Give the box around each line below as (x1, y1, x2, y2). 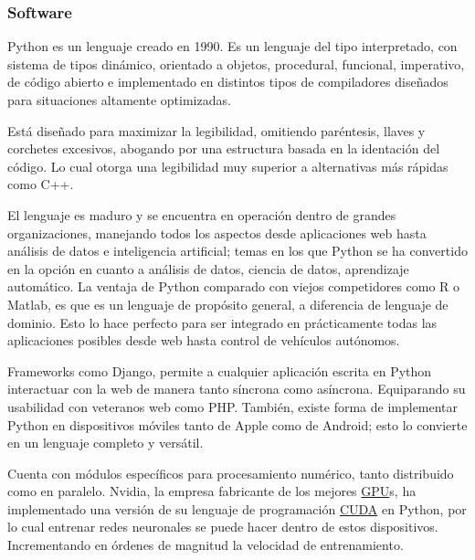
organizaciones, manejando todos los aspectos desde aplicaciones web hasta (7, 223, 427, 242)
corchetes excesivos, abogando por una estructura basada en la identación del (7, 139, 440, 158)
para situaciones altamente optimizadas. (7, 90, 231, 109)
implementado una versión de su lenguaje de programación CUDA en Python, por (7, 499, 467, 518)
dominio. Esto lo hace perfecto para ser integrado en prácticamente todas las (7, 312, 438, 332)
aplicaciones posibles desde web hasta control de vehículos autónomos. (7, 331, 400, 350)
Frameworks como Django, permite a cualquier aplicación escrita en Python (7, 361, 432, 380)
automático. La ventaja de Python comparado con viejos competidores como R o (7, 277, 460, 296)
